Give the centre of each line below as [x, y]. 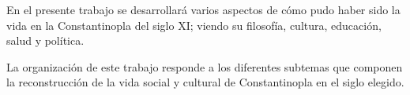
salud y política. [45, 40]
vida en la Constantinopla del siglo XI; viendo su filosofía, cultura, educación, [194, 25]
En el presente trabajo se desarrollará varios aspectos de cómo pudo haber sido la [203, 9]
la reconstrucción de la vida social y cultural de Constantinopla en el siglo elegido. [205, 82]
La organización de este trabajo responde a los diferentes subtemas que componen [205, 66]
